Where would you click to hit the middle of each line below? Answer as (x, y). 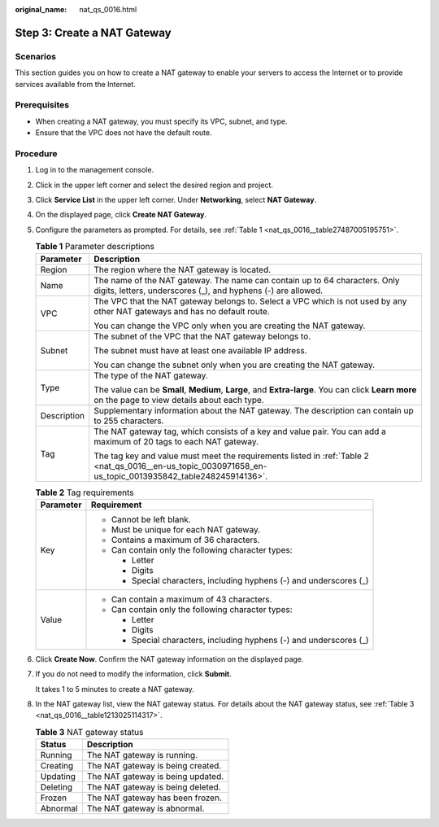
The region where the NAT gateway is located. (183, 269)
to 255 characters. (129, 421)
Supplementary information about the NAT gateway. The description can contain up (254, 410)
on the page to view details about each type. (179, 400)
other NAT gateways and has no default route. (182, 311)
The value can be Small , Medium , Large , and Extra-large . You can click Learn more (255, 389)
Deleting (57, 787)
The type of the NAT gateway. (151, 375)
